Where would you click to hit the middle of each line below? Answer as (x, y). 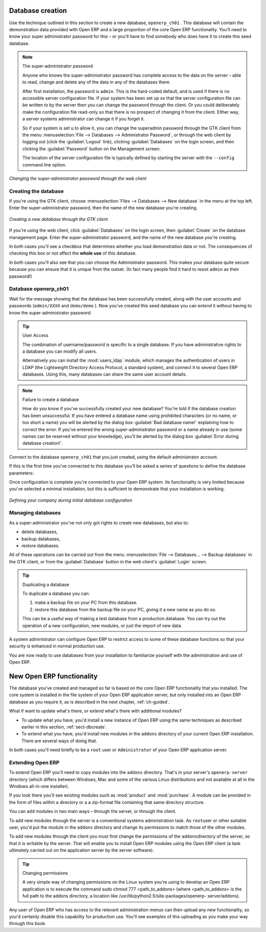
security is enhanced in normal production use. (57, 646)
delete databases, (40, 532)
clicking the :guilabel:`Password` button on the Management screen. (92, 149)
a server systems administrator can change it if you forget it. (83, 119)
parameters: (21, 473)
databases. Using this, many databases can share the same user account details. (105, 374)
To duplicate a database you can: (56, 593)
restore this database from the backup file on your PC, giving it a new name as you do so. (126, 609)
